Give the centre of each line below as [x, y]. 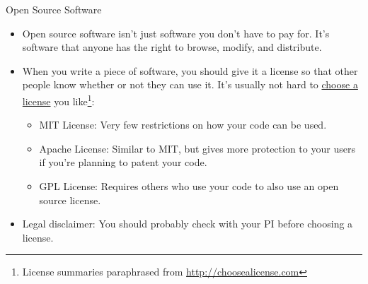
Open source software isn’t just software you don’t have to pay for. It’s [176, 33]
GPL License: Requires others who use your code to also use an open [189, 186]
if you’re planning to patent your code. [123, 162]
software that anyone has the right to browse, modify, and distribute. [172, 47]
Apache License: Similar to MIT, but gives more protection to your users [197, 148]
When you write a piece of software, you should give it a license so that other [190, 70]
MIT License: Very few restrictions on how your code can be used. [183, 125]
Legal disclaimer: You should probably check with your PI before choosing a [188, 224]
